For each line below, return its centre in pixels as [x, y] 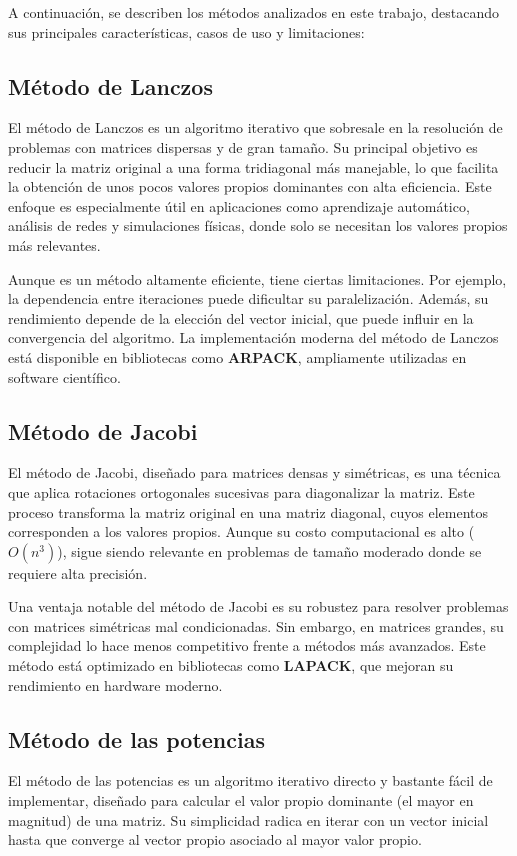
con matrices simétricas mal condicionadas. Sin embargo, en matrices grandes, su [256, 625]
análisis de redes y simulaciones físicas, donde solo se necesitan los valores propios [258, 225]
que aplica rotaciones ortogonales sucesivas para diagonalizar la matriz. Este [241, 491]
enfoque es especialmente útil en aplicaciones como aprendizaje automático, [239, 205]
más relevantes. [54, 244]
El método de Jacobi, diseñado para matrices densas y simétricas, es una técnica [254, 472]
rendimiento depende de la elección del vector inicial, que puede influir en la [241, 317]
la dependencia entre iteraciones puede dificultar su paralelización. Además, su [248, 298]
